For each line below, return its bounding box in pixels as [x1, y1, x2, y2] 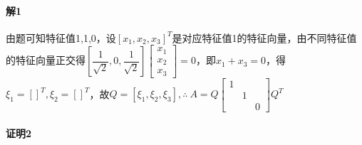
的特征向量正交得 [6, 53, 86, 68]
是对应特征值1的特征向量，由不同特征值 [172, 30, 357, 45]
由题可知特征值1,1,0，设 [6, 30, 116, 45]
